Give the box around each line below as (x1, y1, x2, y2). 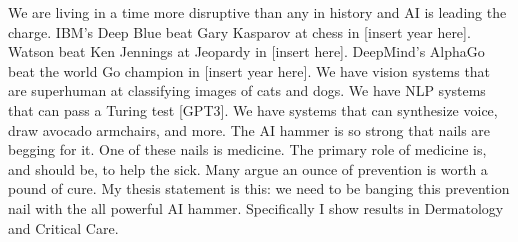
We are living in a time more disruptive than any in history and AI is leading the (8, 2, 507, 22)
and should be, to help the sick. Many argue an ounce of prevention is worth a (8, 158, 488, 179)
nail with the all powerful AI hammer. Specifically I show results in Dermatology (8, 197, 504, 218)
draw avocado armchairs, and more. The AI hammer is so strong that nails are (8, 119, 491, 140)
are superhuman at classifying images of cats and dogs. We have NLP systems (8, 80, 486, 101)
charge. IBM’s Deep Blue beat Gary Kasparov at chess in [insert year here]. (8, 21, 471, 42)
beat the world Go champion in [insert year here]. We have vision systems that (8, 60, 491, 81)
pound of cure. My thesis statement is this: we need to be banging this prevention (8, 178, 510, 199)
